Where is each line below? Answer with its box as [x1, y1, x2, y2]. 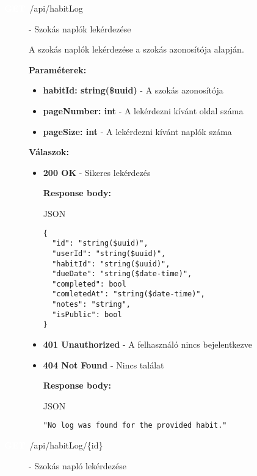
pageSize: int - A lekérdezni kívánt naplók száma [43, 125, 232, 137]
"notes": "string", [52, 300, 131, 309]
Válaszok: [29, 145, 69, 158]
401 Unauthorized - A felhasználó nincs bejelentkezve [43, 338, 252, 351]
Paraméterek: [29, 63, 87, 76]
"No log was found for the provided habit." [43, 421, 227, 430]
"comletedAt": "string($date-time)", [52, 290, 205, 299]
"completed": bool [52, 279, 126, 288]
